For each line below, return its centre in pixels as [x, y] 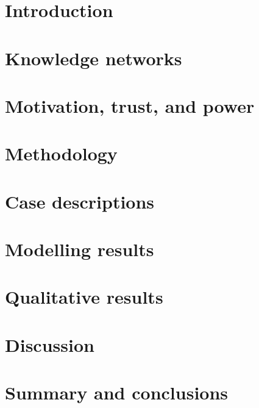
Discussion [50, 344]
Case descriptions [80, 201]
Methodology [61, 153]
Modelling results [80, 249]
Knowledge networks [94, 58]
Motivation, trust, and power [130, 105]
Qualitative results [84, 297]
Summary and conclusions [117, 392]
